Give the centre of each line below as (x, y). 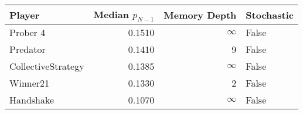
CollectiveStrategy (47, 66)
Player (25, 15)
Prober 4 (28, 33)
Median (111, 14)
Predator (28, 49)
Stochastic (270, 15)
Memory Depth (200, 15)
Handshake (32, 100)
